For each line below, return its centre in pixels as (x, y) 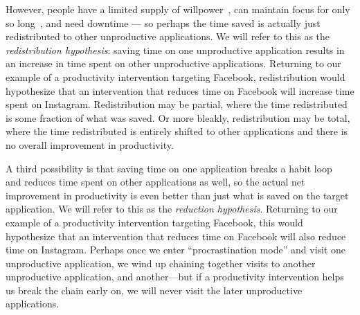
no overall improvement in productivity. (90, 144)
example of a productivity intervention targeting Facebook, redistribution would (175, 76)
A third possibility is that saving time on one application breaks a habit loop (169, 168)
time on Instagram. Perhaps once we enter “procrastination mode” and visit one (176, 250)
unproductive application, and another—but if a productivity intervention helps (175, 277)
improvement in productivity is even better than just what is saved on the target (177, 195)
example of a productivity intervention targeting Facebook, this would (154, 222)
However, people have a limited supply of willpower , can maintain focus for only (178, 9)
